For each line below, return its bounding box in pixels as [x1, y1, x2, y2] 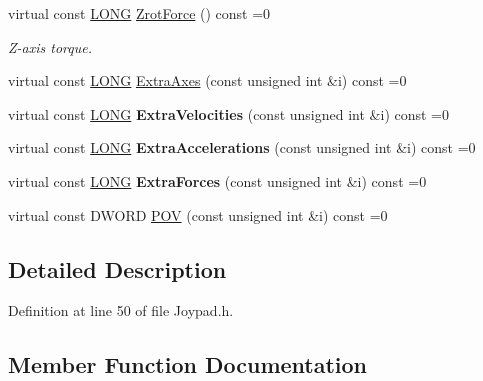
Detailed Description [8, 253, 227, 284]
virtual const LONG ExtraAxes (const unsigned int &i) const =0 [8, 70, 407, 91]
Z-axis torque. [8, 36, 92, 57]
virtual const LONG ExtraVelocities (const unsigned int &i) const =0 [8, 103, 450, 124]
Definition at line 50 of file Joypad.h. [8, 300, 234, 321]
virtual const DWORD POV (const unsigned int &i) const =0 [8, 204, 388, 225]
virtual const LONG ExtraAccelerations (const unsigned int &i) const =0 [8, 137, 476, 158]
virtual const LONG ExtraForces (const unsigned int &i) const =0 [8, 170, 427, 191]
